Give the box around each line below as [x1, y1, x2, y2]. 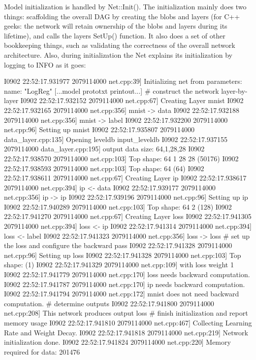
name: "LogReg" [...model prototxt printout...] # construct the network [4, 85, 219, 96]
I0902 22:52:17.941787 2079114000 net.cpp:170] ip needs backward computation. [4, 279, 245, 289]
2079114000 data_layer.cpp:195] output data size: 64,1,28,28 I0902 [4, 144, 205, 154]
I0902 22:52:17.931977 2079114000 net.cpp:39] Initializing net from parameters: [4, 76, 242, 86]
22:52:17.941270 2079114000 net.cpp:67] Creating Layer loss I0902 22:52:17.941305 [4, 211, 252, 221]
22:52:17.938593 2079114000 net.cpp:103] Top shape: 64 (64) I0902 [4, 163, 204, 173]
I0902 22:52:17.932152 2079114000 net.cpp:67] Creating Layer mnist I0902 [20, 95, 244, 106]
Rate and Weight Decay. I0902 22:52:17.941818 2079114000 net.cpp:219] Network [4, 327, 248, 337]
